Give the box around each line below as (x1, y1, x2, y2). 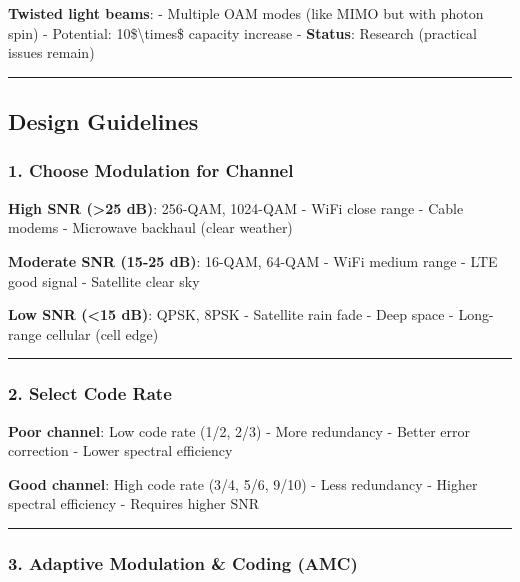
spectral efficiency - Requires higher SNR (8, 493, 260, 514)
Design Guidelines (8, 106, 199, 137)
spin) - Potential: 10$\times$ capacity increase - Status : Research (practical (8, 22, 477, 43)
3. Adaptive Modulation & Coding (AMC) (8, 550, 358, 575)
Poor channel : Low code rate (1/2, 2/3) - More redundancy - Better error (8, 420, 471, 441)
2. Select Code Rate (8, 381, 172, 406)
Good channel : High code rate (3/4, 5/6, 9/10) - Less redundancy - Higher (8, 473, 478, 494)
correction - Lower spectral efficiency (8, 440, 233, 461)
